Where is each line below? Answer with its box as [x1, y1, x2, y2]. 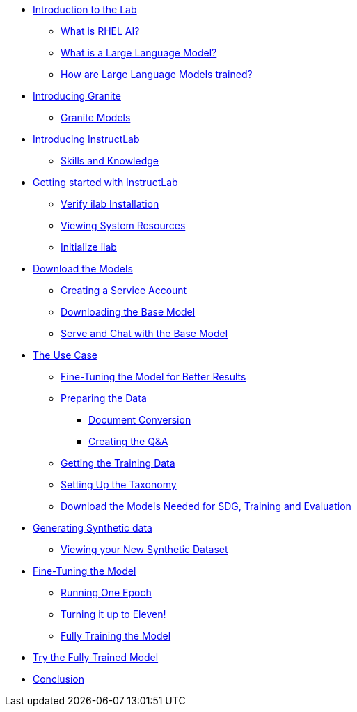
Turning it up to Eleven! [61, 608, 166, 620]
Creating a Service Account [61, 284, 187, 296]
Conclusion [33, 673, 85, 685]
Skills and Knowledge [61, 155, 159, 167]
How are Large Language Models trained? [61, 68, 253, 80]
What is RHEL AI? [61, 25, 140, 37]
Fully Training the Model [61, 630, 171, 642]
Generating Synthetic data [33, 522, 152, 534]
